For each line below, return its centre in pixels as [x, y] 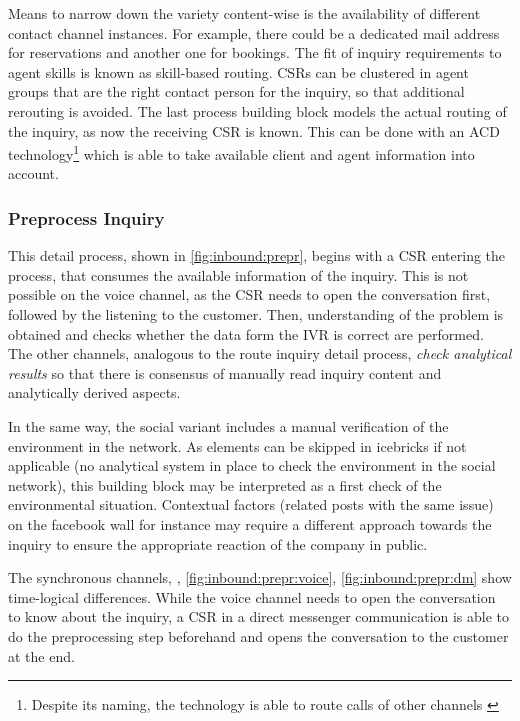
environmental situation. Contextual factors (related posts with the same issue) [251, 504]
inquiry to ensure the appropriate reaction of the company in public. [218, 543]
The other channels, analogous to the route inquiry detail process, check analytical [260, 353]
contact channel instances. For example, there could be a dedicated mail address [254, 32]
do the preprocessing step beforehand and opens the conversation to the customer [258, 635]
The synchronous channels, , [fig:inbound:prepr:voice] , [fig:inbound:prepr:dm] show [260, 577]
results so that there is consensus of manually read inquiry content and [225, 372]
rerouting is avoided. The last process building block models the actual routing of [257, 110]
